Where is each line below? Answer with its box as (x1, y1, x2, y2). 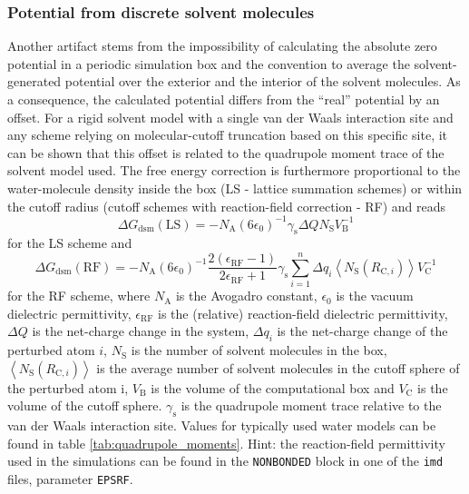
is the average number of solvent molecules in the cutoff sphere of (96, 358, 460, 377)
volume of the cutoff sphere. (7, 396, 162, 415)
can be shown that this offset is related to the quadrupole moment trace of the (7, 143, 445, 162)
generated (7, 72, 62, 91)
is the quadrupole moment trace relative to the (181, 396, 442, 415)
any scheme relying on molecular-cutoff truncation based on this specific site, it (7, 125, 448, 144)
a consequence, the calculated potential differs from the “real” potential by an (7, 90, 440, 108)
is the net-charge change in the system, (32, 321, 249, 341)
